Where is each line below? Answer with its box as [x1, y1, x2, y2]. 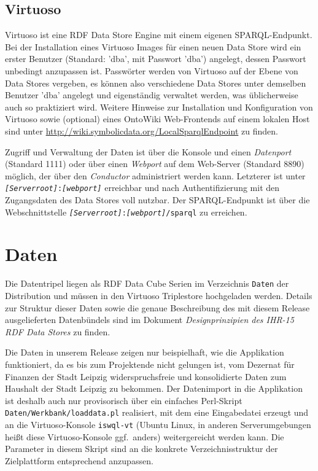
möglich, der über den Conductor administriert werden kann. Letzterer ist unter [5, 169, 306, 182]
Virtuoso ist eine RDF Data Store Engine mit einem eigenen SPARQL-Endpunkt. [5, 28, 312, 41]
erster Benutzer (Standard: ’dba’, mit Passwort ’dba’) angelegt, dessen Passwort [5, 52, 306, 65]
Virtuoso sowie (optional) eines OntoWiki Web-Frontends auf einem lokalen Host [5, 112, 310, 125]
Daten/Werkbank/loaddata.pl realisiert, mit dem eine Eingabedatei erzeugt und [5, 406, 309, 419]
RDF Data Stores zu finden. [5, 325, 111, 338]
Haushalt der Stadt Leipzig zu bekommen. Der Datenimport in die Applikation [5, 382, 303, 395]
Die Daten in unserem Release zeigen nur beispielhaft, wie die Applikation [5, 346, 284, 359]
